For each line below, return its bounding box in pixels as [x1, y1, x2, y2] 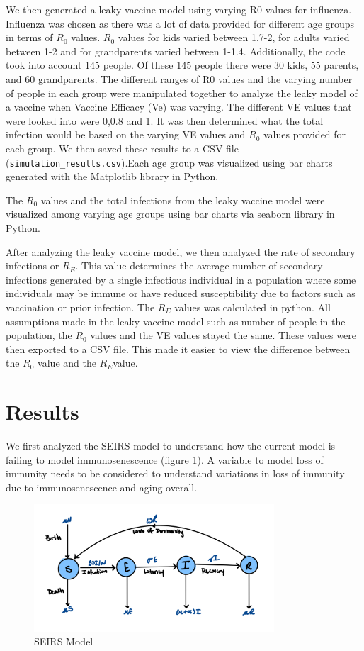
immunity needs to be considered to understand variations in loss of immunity [6, 466, 345, 481]
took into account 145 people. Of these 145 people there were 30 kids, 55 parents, [6, 57, 359, 72]
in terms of [6, 30, 53, 45]
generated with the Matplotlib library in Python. [6, 169, 219, 184]
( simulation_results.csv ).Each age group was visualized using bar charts [6, 155, 333, 169]
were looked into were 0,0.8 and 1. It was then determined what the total [6, 113, 324, 128]
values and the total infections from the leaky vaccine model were [40, 192, 325, 207]
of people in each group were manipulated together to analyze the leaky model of [6, 85, 358, 100]
